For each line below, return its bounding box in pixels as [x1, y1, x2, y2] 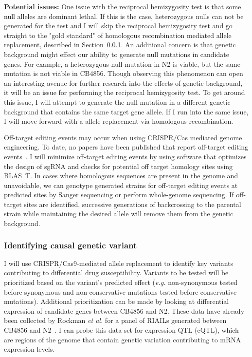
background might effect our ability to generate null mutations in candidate [4, 49, 229, 59]
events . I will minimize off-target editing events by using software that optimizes [4, 151, 247, 161]
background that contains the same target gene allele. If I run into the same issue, [4, 106, 249, 116]
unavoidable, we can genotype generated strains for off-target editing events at [4, 180, 238, 190]
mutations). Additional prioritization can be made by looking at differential [4, 296, 229, 306]
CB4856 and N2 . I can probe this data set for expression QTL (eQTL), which [4, 325, 239, 335]
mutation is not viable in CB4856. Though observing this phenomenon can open [4, 68, 243, 78]
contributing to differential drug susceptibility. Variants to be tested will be [4, 267, 229, 278]
